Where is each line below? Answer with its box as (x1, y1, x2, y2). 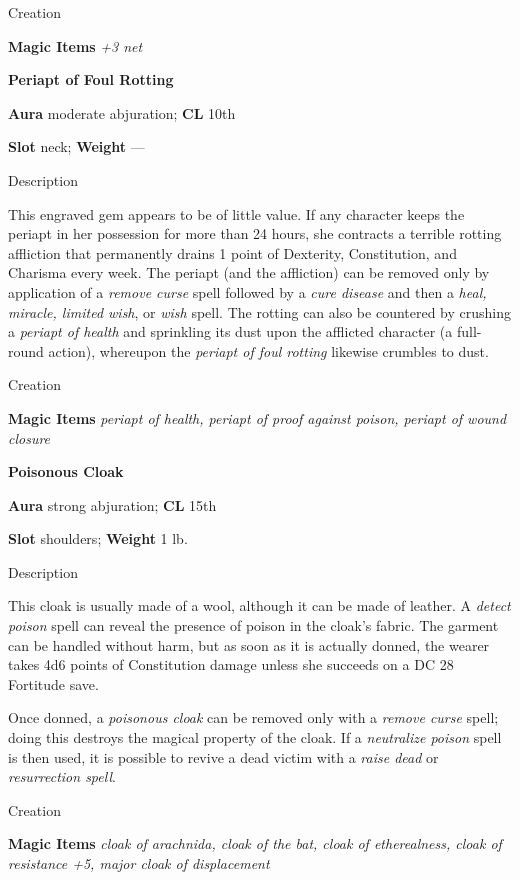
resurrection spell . (8, 766, 116, 787)
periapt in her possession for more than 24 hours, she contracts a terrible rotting (8, 223, 502, 244)
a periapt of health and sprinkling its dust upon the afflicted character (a (8, 321, 453, 342)
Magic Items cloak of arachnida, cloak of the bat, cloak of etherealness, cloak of (8, 833, 502, 854)
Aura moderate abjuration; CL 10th (8, 102, 236, 123)
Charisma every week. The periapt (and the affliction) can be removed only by (8, 262, 490, 283)
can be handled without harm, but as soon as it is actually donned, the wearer (8, 634, 490, 655)
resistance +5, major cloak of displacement (8, 853, 270, 873)
